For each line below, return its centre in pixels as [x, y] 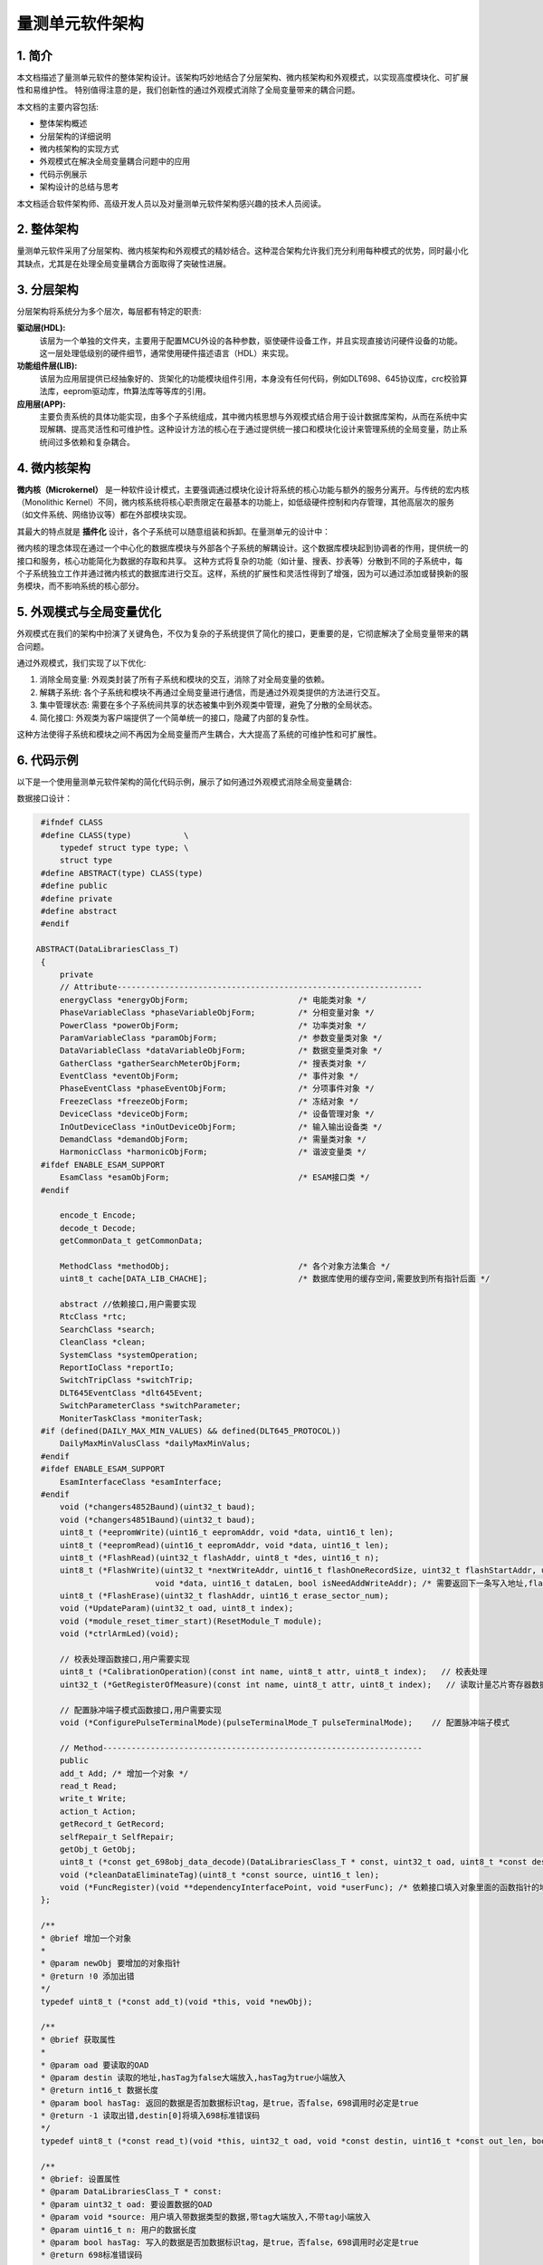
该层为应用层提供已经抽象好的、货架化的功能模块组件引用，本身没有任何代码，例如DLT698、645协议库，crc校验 [250, 378]
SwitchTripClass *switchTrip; [126, 1380]
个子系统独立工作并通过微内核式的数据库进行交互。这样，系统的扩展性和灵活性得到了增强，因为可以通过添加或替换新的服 [243, 573]
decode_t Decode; [98, 1228]
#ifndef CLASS [72, 823]
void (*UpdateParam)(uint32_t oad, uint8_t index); [176, 1609]
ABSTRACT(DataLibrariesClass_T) [108, 949]
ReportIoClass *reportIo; [117, 1368]
